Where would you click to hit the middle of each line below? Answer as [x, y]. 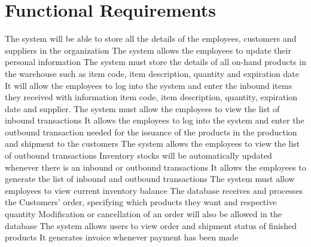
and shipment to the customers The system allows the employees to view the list [153, 143]
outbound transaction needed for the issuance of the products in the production [151, 132]
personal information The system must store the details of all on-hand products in [155, 62]
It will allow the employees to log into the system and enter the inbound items [149, 85]
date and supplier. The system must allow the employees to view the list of [142, 108]
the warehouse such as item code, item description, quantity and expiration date [152, 73]
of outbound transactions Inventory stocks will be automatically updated [138, 155]
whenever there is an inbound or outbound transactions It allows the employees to [155, 167]
